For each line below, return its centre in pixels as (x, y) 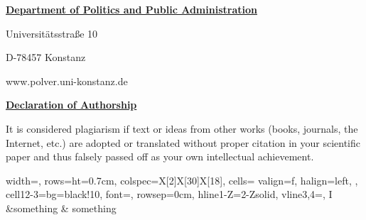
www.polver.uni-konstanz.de (67, 81)
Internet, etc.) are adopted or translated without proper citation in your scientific (183, 142)
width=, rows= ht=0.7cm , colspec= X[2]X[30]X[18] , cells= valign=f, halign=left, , (182, 180)
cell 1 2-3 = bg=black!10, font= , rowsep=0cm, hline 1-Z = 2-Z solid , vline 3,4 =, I (169, 194)
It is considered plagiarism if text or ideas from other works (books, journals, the (182, 128)
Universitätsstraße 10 (52, 33)
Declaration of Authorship (71, 105)
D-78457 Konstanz (46, 57)
